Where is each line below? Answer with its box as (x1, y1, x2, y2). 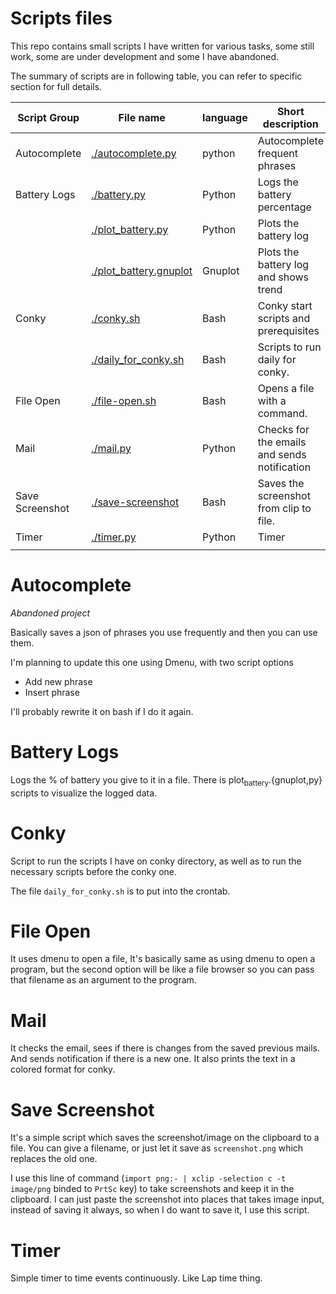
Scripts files (10, 7, 113, 30)
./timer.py (91, 530, 137, 544)
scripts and (257, 311, 311, 325)
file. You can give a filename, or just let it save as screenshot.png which (10, 1142, 304, 1154)
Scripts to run (257, 340, 322, 354)
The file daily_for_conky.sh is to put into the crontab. (10, 885, 231, 897)
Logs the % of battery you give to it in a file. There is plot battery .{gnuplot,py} (10, 773, 323, 788)
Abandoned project (10, 607, 91, 619)
